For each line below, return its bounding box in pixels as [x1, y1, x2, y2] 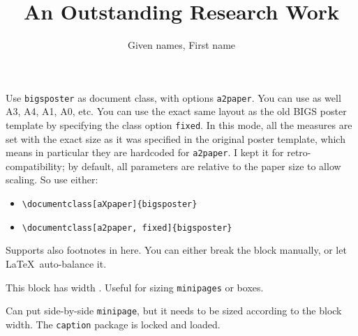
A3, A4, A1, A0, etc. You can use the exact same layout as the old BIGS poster [6, 104, 347, 119]
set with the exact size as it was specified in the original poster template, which [6, 131, 345, 146]
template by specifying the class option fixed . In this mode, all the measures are [6, 117, 352, 132]
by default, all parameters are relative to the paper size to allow [68, 158, 341, 173]
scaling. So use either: [6, 172, 98, 187]
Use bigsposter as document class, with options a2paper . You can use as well [6, 90, 341, 105]
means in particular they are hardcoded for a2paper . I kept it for [6, 145, 284, 160]
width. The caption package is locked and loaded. [6, 316, 221, 331]
